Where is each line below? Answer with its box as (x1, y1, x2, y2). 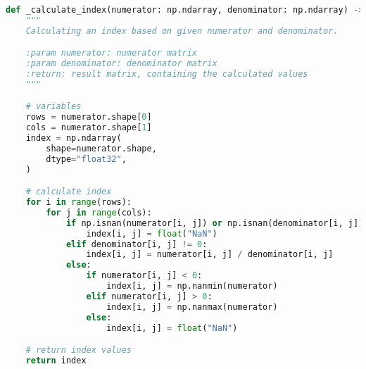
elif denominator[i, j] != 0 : (65, 239, 208, 249)
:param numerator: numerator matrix (25, 48, 198, 58)
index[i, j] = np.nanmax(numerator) (106, 301, 278, 312)
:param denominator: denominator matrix (25, 58, 217, 69)
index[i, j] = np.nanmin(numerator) (106, 281, 278, 292)
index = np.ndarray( (25, 133, 122, 144)
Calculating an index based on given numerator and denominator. (25, 25, 339, 36)
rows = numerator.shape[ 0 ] (25, 112, 152, 123)
